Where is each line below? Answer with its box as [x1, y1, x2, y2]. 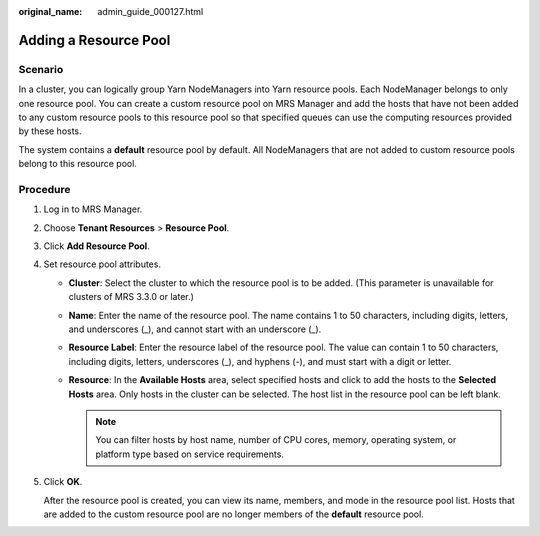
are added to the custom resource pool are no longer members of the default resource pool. [43, 508, 424, 520]
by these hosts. [18, 125, 82, 137]
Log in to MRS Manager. [43, 203, 143, 215]
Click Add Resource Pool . [43, 240, 150, 252]
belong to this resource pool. [18, 158, 137, 170]
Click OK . [43, 476, 83, 488]
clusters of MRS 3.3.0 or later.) [68, 291, 195, 303]
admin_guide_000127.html [97, 6, 204, 17]
